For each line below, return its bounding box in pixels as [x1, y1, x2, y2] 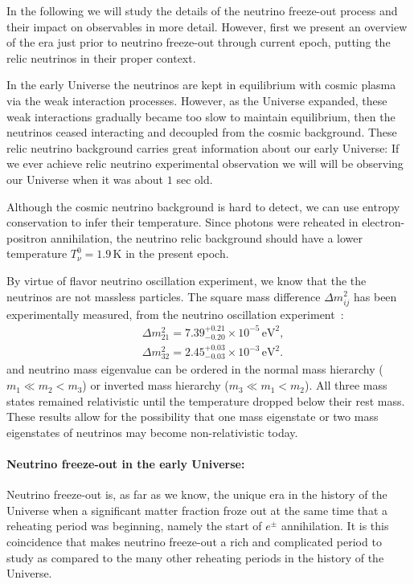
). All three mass [305, 377, 387, 394]
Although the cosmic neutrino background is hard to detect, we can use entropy [6, 198, 400, 214]
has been [354, 288, 397, 304]
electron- [362, 214, 405, 231]
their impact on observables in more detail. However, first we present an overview [6, 18, 408, 35]
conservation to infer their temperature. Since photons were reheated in [6, 214, 359, 231]
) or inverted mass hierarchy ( [82, 377, 229, 394]
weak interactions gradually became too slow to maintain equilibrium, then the [6, 108, 396, 125]
